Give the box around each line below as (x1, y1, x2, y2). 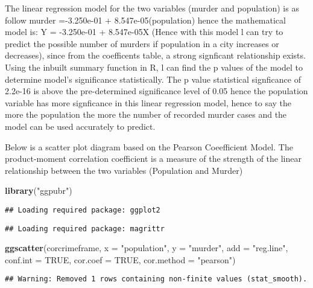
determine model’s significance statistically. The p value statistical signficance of (5, 72, 301, 85)
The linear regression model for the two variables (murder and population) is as (5, 2, 299, 14)
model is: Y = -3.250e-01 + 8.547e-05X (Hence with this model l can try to (5, 25, 283, 38)
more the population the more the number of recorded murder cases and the (5, 108, 287, 121)
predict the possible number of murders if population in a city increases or (5, 37, 279, 50)
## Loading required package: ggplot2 (5, 205, 160, 214)
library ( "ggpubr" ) (5, 184, 72, 197)
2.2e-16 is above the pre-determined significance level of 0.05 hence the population (5, 85, 308, 97)
